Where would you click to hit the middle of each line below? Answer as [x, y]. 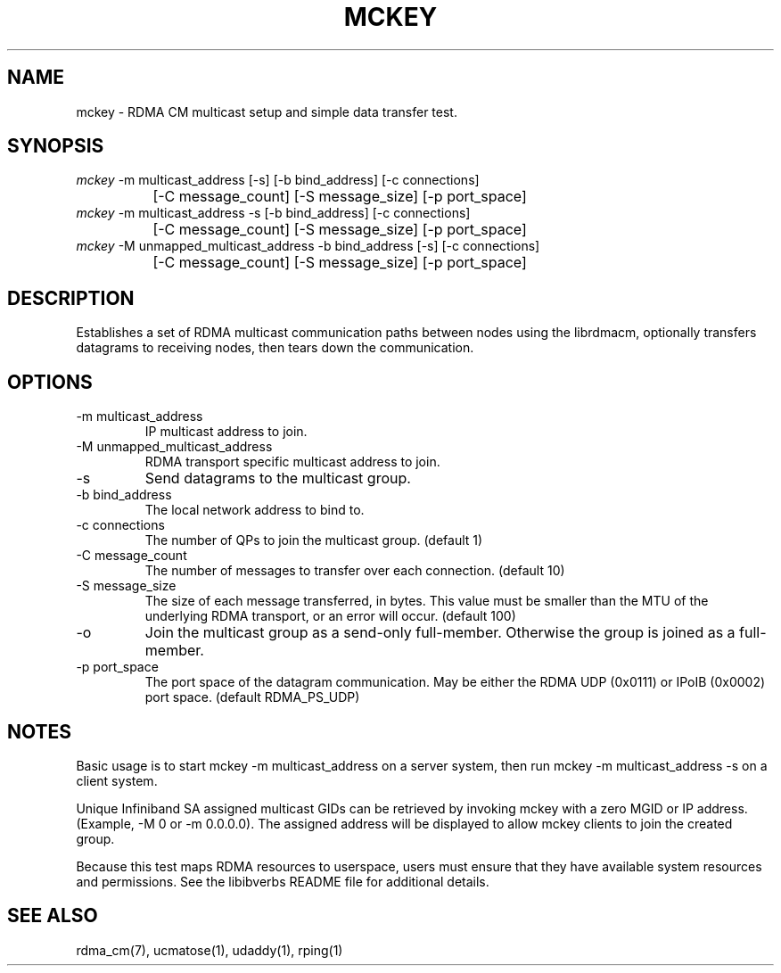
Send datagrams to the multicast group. [278, 478]
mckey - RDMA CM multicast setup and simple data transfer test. [267, 111]
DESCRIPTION [71, 298]
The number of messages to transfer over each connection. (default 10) [355, 571]
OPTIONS [50, 382]
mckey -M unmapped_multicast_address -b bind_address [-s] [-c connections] [308, 246]
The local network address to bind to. [255, 510]
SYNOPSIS [56, 146]
